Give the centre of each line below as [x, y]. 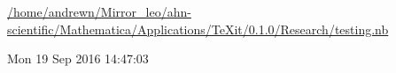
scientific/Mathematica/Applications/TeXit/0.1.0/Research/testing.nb [198, 29]
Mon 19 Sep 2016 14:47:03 [78, 58]
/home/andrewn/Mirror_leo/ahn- [99, 11]
